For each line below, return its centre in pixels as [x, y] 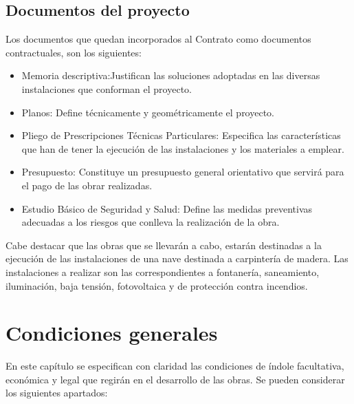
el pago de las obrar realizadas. [87, 185]
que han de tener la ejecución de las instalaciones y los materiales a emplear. [183, 148]
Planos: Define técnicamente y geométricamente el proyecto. [148, 112]
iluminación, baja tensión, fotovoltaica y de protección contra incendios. [157, 285]
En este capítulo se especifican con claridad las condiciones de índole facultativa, [175, 366]
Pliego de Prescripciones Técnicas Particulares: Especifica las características [181, 135]
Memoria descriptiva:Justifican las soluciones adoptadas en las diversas [171, 75]
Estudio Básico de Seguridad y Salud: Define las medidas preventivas [167, 208]
